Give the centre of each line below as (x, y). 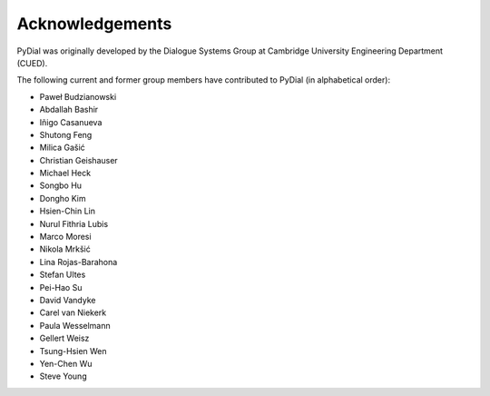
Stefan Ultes (63, 275)
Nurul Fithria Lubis (74, 223)
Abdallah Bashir (69, 110)
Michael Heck (65, 173)
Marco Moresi (65, 237)
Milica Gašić (62, 148)
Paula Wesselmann (75, 325)
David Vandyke (68, 300)
